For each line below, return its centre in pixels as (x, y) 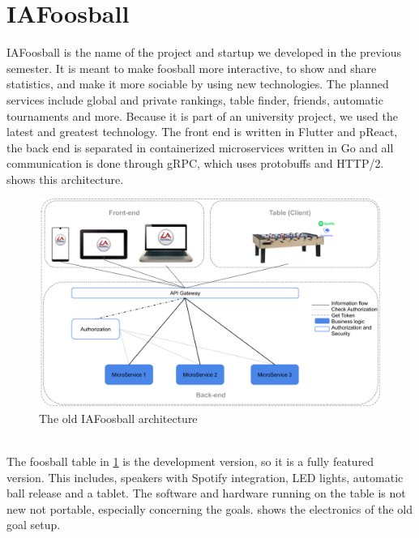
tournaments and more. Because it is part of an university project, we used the (202, 115)
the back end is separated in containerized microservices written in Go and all (200, 147)
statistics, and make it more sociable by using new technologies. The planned (198, 84)
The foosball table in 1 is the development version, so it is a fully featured (190, 461)
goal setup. (34, 525)
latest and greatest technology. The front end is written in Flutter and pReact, (202, 132)
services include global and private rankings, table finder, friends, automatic (195, 99)
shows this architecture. (65, 179)
